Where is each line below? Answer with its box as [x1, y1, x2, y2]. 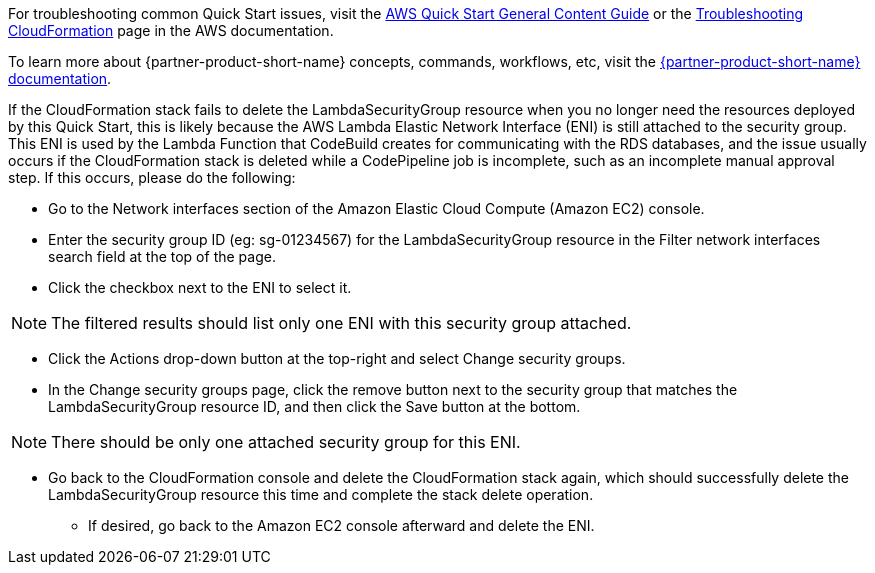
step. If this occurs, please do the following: [8, 169, 296, 186]
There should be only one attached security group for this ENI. [51, 432, 521, 452]
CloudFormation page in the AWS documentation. [8, 22, 334, 39]
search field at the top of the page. [48, 248, 276, 265]
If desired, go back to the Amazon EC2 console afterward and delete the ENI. [88, 517, 595, 534]
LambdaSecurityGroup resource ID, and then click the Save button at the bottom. [48, 398, 581, 415]
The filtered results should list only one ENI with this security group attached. [51, 313, 632, 333]
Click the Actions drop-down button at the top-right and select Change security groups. [48, 350, 626, 367]
